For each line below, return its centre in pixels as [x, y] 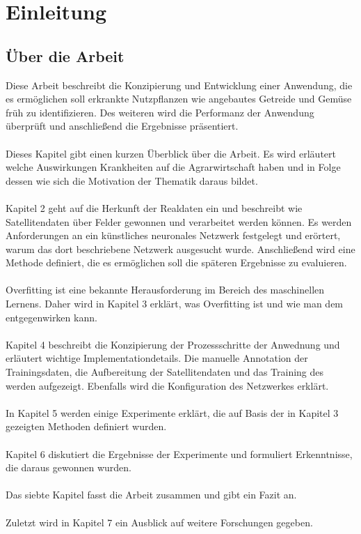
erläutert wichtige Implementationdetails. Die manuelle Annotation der [157, 358]
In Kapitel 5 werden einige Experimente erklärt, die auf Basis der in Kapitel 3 [172, 412]
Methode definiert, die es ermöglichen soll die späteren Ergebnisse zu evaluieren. [176, 262]
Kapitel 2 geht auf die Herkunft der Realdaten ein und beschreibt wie [154, 207]
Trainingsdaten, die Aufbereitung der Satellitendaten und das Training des [165, 372]
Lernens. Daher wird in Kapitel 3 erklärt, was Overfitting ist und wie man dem [175, 304]
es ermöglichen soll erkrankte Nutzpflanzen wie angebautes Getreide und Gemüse [179, 99]
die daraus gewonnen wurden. [69, 467]
